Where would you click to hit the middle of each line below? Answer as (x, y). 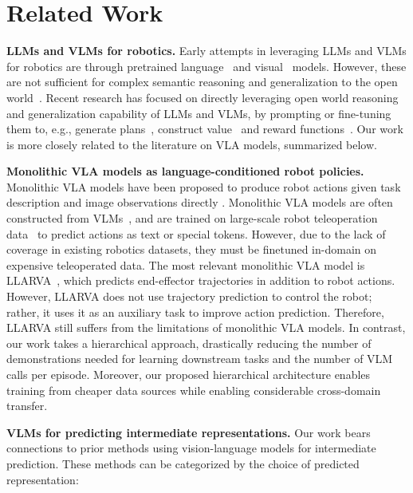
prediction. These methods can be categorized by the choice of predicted (183, 463)
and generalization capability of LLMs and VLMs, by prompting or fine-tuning (199, 113)
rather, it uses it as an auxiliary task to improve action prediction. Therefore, (195, 312)
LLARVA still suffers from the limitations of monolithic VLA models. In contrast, (206, 327)
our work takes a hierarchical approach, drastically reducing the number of (189, 343)
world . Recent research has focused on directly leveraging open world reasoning (203, 97)
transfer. (27, 406)
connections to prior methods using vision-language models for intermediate (191, 448)
